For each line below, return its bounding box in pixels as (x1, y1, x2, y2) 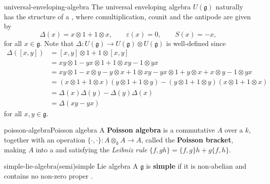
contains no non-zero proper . (4, 170, 93, 181)
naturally (215, 1, 243, 11)
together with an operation (4, 134, 85, 144)
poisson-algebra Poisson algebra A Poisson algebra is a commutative (4, 125, 215, 135)
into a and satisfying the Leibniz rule (36, 144, 147, 154)
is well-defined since (166, 38, 226, 48)
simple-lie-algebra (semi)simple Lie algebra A (4, 161, 138, 171)
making (4, 144, 26, 154)
